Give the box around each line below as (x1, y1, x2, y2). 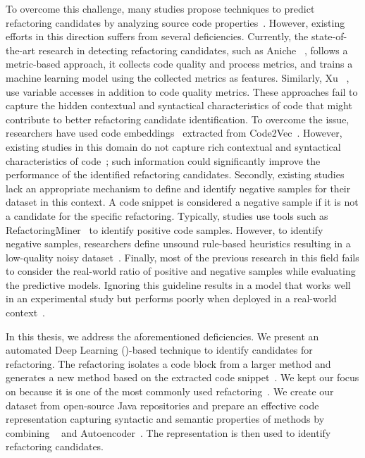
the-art (6, 42, 36, 57)
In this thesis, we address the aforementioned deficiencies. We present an (6, 328, 319, 343)
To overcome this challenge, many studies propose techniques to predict (6, 1, 315, 16)
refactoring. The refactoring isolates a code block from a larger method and (6, 356, 331, 371)
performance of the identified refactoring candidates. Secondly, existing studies (6, 167, 345, 182)
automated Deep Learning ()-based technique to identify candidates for (6, 342, 313, 357)
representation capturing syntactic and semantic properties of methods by (6, 411, 325, 426)
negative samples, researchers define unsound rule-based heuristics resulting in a (6, 236, 351, 251)
